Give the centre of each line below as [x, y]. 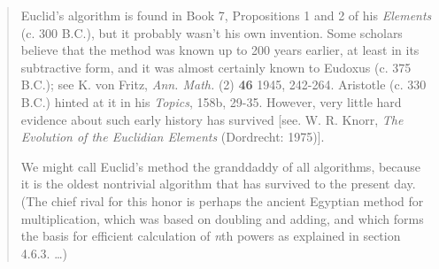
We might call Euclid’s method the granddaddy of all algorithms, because [221, 166]
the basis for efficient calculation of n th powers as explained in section [211, 236]
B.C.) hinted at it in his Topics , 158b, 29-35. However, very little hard [211, 101]
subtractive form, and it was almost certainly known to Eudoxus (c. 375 [216, 67]
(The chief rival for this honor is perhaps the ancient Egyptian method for [222, 200]
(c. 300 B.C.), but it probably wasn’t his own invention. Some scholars [212, 32]
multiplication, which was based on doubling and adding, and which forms [222, 218]
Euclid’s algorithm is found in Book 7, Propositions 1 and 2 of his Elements [226, 15]
